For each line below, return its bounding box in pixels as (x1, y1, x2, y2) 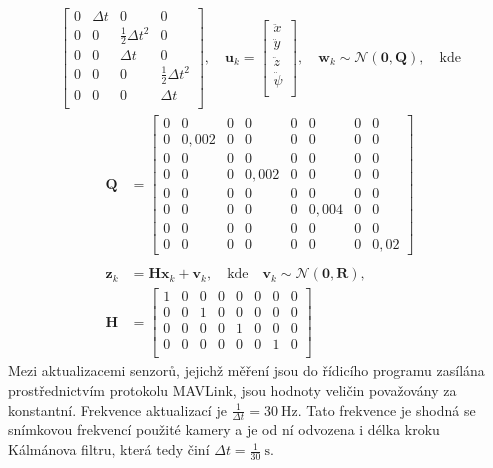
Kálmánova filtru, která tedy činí (8, 439, 210, 460)
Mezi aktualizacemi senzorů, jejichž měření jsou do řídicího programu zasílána (8, 360, 485, 381)
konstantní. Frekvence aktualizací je (8, 399, 227, 420)
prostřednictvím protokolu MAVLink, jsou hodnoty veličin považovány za (8, 380, 457, 401)
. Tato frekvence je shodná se (297, 399, 476, 420)
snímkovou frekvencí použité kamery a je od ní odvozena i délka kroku (8, 419, 440, 440)
